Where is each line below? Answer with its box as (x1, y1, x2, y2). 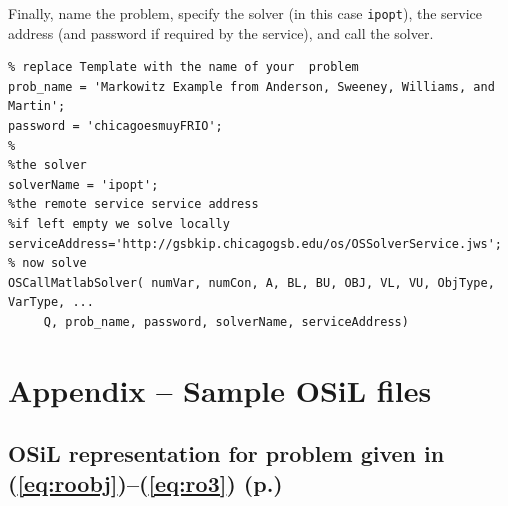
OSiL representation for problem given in (8, 438, 445, 469)
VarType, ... (8, 295, 94, 310)
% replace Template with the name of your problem (8, 60, 359, 75)
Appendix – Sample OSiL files (8, 369, 432, 410)
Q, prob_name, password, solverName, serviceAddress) (43, 314, 409, 329)
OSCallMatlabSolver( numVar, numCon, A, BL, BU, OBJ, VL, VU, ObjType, (8, 275, 495, 290)
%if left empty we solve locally (8, 217, 230, 231)
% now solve (8, 256, 87, 271)
